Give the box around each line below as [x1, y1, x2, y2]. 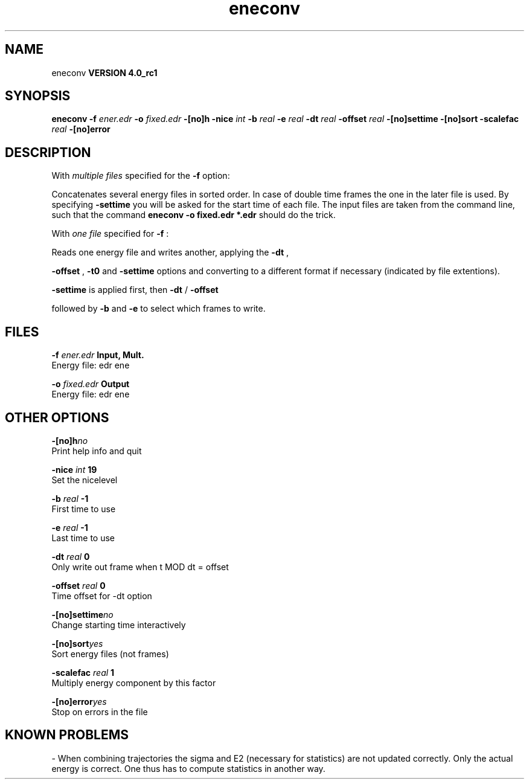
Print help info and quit [51, 445, 142, 456]
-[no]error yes [51, 696, 107, 707]
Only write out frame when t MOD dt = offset [51, 561, 229, 572]
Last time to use [51, 532, 115, 543]
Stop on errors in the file [51, 706, 148, 717]
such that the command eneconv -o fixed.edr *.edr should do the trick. [51, 210, 336, 220]
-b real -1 [51, 493, 89, 504]
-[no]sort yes [51, 638, 103, 649]
